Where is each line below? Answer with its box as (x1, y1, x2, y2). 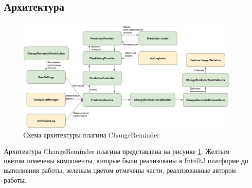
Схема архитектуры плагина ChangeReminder (23, 130, 160, 140)
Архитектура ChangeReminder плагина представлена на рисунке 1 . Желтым (4, 146, 230, 156)
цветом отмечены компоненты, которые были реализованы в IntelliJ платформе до (4, 155, 249, 166)
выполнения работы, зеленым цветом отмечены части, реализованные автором (4, 165, 236, 175)
